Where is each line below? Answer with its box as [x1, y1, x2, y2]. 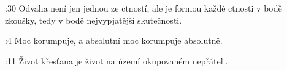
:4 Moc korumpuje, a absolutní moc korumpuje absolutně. [5, 34, 223, 47]
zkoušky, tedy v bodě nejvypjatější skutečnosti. [5, 13, 182, 26]
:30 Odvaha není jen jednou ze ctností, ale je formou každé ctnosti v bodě [5, 2, 282, 14]
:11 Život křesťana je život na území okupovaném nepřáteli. [5, 54, 228, 67]
